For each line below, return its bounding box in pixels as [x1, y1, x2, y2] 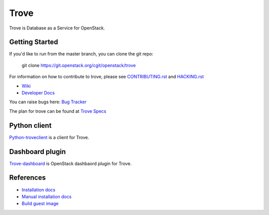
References [9, 174, 46, 182]
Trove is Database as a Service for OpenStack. [9, 25, 105, 31]
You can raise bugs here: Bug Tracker [9, 99, 87, 105]
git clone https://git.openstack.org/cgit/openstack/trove [21, 62, 136, 68]
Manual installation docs [21, 194, 72, 200]
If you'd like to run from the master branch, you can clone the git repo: [9, 51, 153, 57]
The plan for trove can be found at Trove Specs [9, 108, 107, 114]
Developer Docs [21, 90, 55, 96]
